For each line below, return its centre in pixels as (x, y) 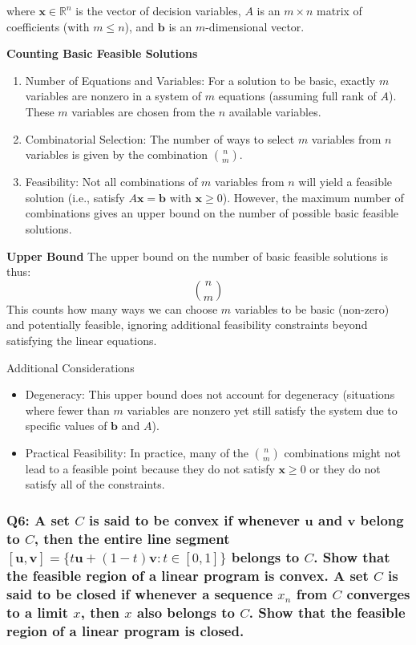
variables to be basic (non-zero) (312, 308)
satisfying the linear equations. (82, 340)
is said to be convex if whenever (195, 519)
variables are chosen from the (143, 111)
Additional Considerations (71, 367)
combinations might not (342, 452)
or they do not (345, 468)
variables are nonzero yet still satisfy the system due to (262, 410)
